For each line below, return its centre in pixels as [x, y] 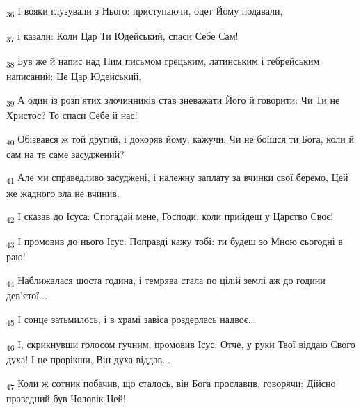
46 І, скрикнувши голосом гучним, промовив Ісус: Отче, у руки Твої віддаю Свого [181, 345]
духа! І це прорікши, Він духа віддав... [88, 359]
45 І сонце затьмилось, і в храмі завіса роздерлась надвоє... [131, 320]
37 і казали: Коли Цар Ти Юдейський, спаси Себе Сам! [122, 37]
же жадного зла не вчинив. [63, 192]
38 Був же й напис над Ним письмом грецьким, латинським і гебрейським [163, 62]
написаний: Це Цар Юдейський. [74, 76]
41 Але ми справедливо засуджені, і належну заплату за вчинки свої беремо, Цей [177, 178]
